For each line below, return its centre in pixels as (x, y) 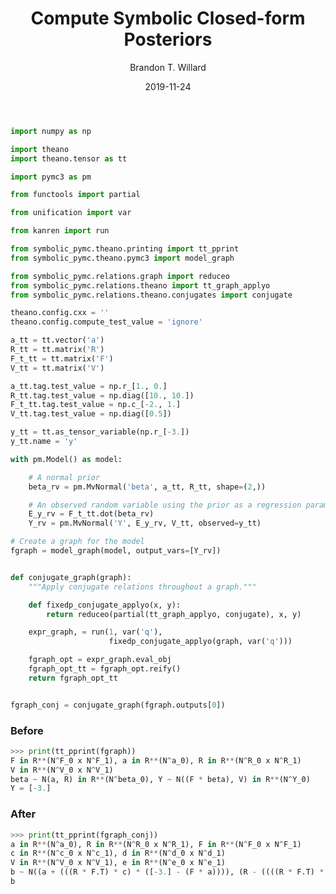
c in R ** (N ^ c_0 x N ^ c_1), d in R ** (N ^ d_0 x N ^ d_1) (118, 853)
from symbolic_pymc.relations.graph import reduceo (120, 276)
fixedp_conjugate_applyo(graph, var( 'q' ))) (200, 642)
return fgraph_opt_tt (73, 678)
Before (27, 730)
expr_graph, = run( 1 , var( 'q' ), (95, 632)
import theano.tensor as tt (69, 158)
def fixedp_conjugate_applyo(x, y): (105, 605)
